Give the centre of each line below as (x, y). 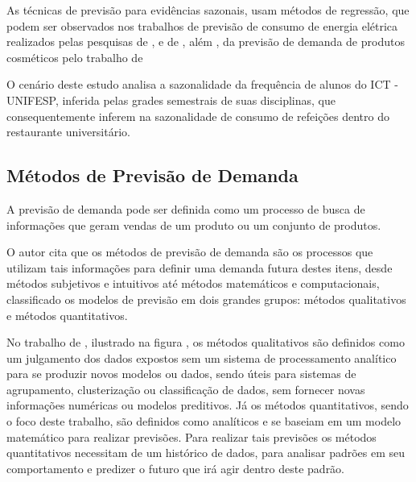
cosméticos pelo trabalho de (75, 57)
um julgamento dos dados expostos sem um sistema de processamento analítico (202, 357)
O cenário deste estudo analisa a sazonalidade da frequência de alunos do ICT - (202, 84)
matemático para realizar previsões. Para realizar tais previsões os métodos (192, 436)
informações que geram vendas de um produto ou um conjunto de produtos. (194, 224)
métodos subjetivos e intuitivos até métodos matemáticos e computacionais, (193, 283)
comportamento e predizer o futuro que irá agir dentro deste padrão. (176, 468)
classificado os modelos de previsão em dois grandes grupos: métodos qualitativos (206, 299)
